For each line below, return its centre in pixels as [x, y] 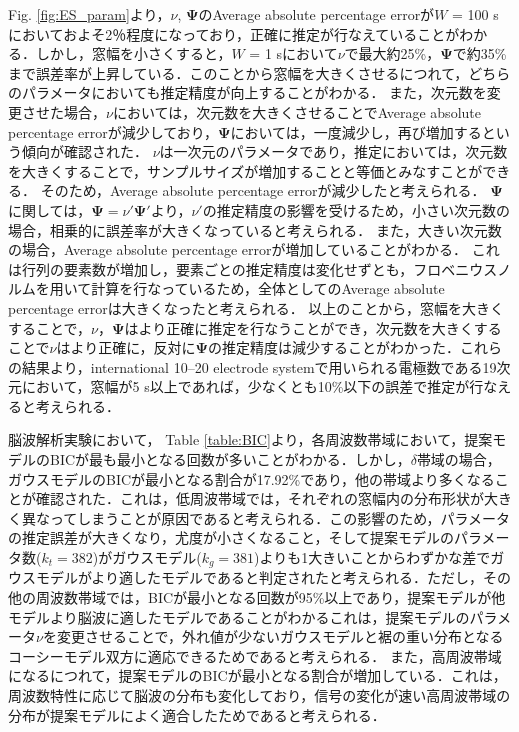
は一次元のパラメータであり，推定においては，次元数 [333, 151]
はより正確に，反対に [126, 347]
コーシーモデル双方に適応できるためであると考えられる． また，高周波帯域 [255, 655]
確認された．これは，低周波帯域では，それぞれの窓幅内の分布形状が [259, 498]
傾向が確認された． [84, 151]
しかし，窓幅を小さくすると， [133, 53]
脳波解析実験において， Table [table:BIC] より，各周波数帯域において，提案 [250, 439]
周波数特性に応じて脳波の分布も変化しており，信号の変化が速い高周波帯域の [259, 695]
